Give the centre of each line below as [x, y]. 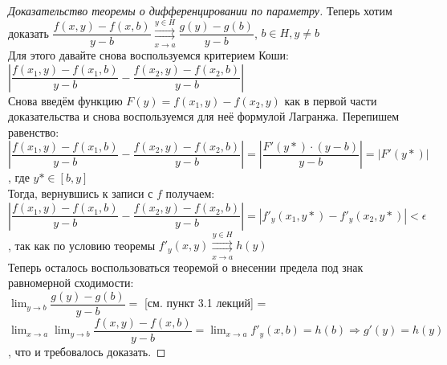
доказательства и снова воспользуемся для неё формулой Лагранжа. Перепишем [204, 116]
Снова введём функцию [65, 100]
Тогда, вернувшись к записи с [81, 193]
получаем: [190, 193]
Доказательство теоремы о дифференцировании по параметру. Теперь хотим [200, 10]
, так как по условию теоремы [82, 245]
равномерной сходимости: [71, 283]
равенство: [34, 131]
